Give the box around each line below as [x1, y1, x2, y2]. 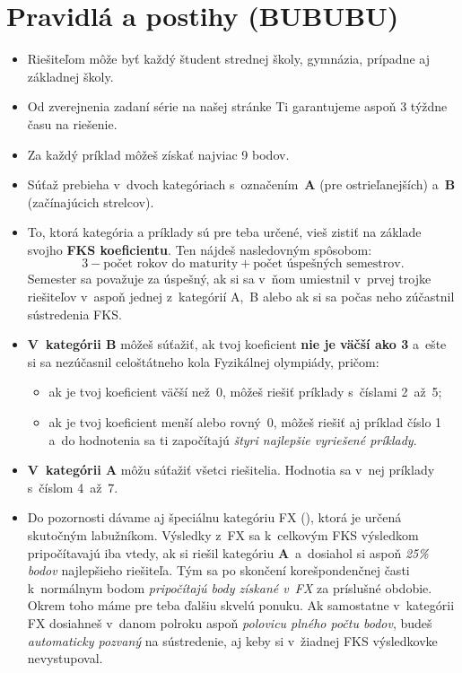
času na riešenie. [27, 114, 118, 133]
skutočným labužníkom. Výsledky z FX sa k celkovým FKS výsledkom [27, 526, 419, 544]
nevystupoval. [27, 649, 103, 668]
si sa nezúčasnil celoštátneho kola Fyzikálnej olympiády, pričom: [27, 352, 379, 371]
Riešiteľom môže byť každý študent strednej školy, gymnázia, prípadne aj [27, 49, 430, 68]
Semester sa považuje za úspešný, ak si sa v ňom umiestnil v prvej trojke [27, 269, 431, 288]
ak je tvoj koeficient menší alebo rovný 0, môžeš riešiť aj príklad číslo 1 [48, 413, 442, 432]
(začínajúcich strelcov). [27, 192, 154, 211]
